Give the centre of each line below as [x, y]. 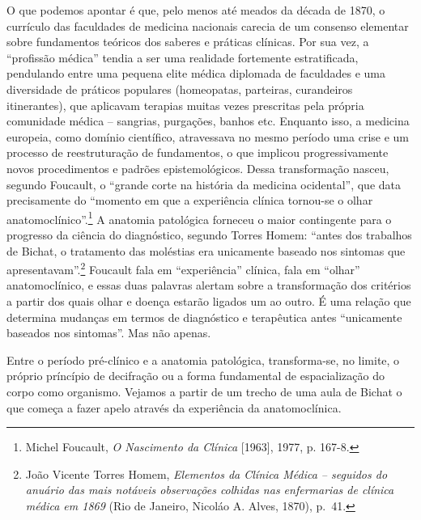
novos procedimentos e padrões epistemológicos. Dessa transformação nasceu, [198, 168]
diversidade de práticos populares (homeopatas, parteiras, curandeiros [180, 89]
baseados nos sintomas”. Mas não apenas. [109, 333]
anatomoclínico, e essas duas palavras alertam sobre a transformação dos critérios [209, 285]
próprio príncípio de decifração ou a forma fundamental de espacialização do [196, 376]
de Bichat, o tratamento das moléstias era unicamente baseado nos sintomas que [206, 250]
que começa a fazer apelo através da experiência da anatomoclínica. [174, 407]
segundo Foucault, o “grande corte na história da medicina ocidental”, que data [204, 184]
